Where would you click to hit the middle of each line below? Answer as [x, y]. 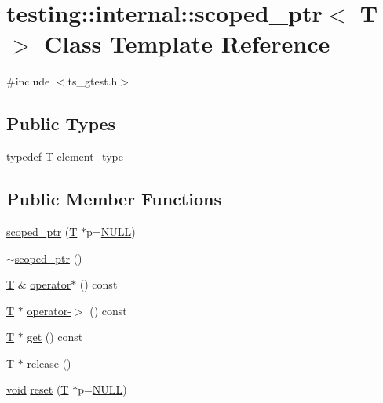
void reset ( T [38, 389]
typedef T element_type [65, 156]
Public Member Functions [114, 199]
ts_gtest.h [93, 81]
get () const [55, 337]
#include [28, 81]
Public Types [61, 123]
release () [49, 363]
